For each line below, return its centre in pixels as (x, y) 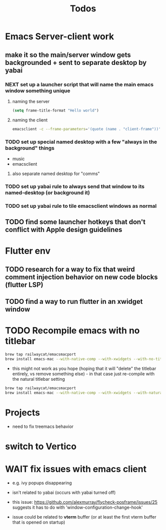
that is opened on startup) (39, 522)
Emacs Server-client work (60, 36)
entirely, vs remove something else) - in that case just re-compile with (83, 374)
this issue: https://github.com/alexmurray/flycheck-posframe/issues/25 (85, 502)
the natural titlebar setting (39, 379)
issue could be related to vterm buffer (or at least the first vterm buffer (84, 517)
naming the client (30, 120)
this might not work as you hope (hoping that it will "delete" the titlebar (84, 368)
